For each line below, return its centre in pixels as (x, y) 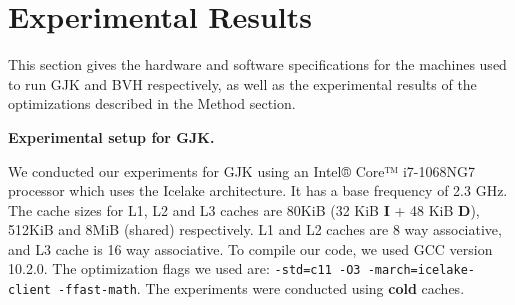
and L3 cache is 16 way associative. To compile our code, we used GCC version (250, 248)
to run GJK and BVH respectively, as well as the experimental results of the (242, 83)
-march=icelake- (421, 270)
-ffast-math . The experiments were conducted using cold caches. (261, 288)
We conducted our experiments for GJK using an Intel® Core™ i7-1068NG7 (241, 170)
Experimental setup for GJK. (111, 136)
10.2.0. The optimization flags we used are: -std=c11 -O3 (184, 268)
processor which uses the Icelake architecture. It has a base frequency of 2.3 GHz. (258, 190)
